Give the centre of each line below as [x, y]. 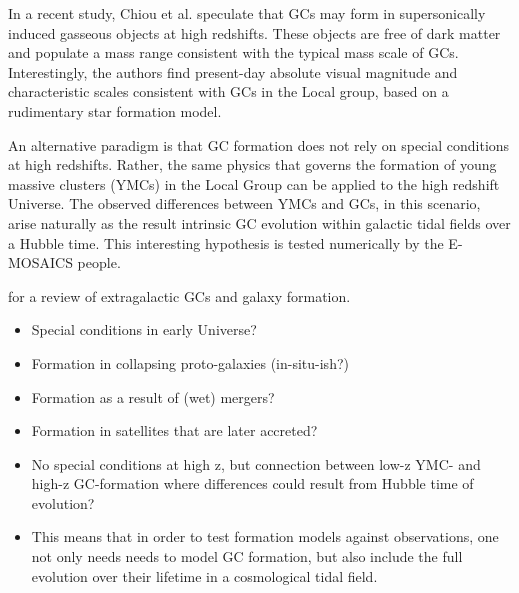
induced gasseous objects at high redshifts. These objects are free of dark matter [254, 32]
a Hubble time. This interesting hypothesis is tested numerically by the [226, 242]
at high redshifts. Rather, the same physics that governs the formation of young [252, 164]
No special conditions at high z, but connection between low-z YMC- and [256, 463]
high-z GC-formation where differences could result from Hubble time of [252, 483]
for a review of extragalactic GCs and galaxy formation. [179, 295]
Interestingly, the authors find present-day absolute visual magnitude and [233, 71]
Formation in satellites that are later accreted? [174, 430]
